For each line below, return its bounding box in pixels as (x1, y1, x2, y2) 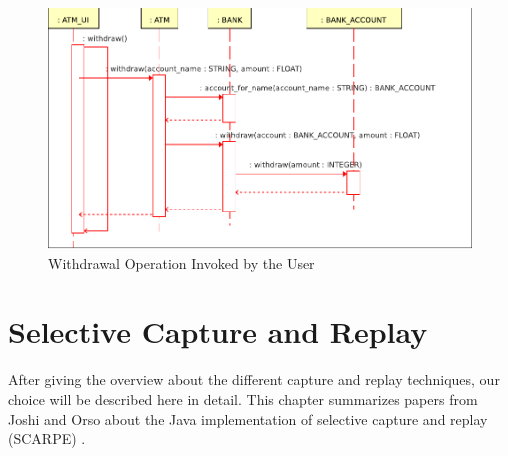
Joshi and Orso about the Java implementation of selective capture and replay (8, 408, 488, 429)
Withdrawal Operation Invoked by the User (48, 252, 315, 273)
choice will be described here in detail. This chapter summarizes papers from (8, 388, 478, 409)
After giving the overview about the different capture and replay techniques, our (8, 369, 500, 390)
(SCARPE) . (8, 428, 86, 449)
